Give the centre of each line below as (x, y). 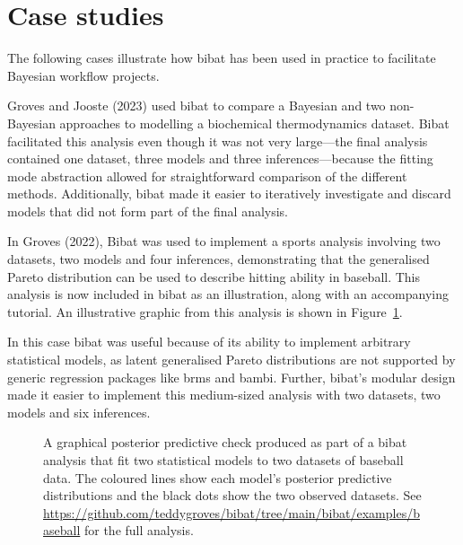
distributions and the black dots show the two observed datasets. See (232, 495)
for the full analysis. (139, 530)
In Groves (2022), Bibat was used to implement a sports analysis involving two (224, 241)
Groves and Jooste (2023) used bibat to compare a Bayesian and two (197, 105)
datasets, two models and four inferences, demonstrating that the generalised (218, 259)
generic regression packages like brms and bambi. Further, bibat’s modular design (231, 377)
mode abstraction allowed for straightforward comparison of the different (207, 176)
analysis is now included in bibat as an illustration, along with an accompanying (228, 294)
